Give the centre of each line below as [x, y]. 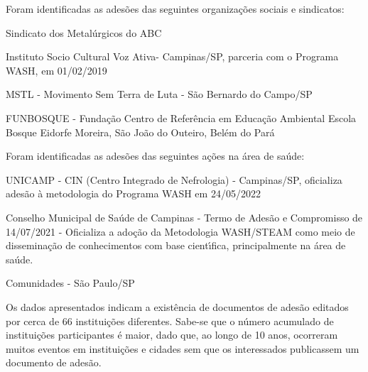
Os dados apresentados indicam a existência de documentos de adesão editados [177, 306]
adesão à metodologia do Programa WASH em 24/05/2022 [133, 193]
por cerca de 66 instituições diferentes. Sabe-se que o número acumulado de [170, 321]
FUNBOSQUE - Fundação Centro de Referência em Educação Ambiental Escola [181, 117]
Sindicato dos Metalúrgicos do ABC [84, 32]
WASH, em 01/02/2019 [56, 70]
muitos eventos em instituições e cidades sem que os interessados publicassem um [183, 348]
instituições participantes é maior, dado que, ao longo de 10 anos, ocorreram [172, 335]
